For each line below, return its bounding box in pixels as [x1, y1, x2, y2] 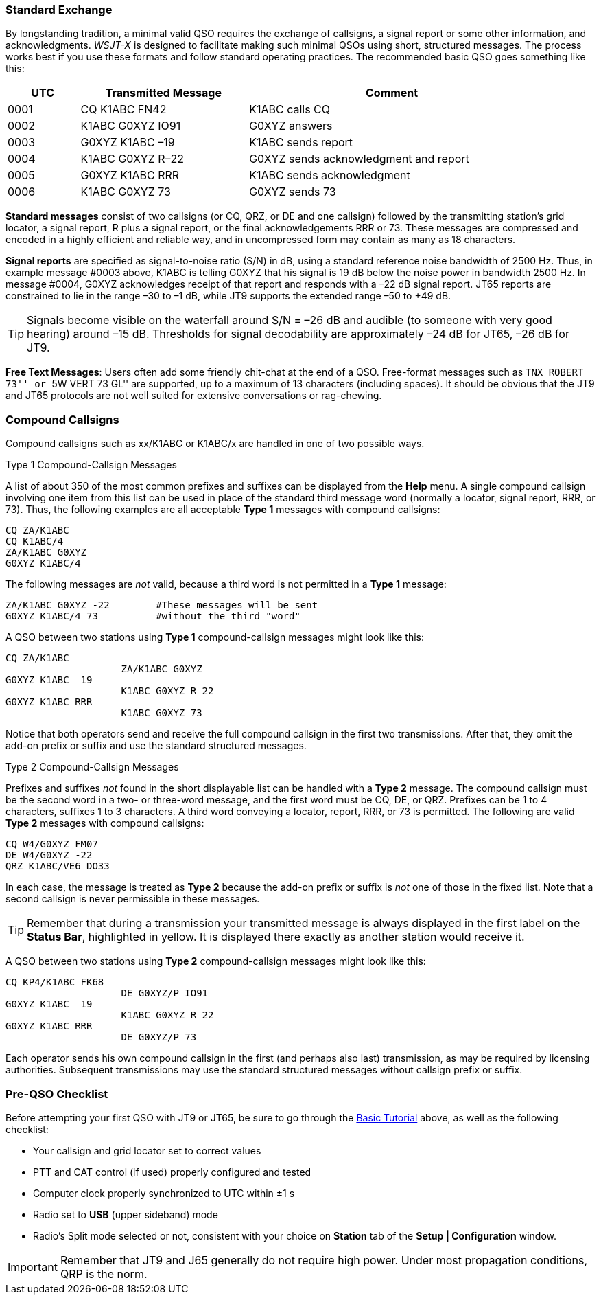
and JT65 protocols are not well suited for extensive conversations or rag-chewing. [5, 389, 382, 402]
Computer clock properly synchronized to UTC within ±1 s [33, 1187, 295, 1199]
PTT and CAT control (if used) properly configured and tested [33, 1165, 311, 1178]
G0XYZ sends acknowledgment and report [249, 152, 469, 166]
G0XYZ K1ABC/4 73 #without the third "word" [5, 611, 300, 622]
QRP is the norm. [60, 1266, 148, 1281]
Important [8, 1259, 58, 1274]
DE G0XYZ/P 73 [121, 1031, 197, 1043]
